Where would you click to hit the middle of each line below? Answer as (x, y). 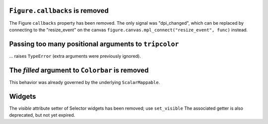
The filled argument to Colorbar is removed (79, 70)
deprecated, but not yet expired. (42, 115)
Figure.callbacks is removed (59, 11)
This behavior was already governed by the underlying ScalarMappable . (85, 82)
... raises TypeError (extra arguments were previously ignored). (75, 56)
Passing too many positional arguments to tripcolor (94, 44)
